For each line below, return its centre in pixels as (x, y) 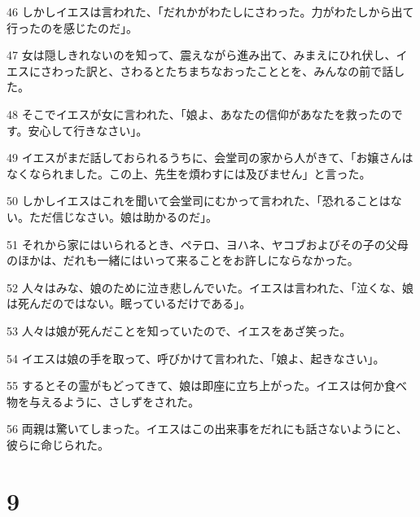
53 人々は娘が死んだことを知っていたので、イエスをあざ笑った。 (179, 330)
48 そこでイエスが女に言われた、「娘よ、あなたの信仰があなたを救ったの (199, 114)
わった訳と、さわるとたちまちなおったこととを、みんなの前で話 (223, 70)
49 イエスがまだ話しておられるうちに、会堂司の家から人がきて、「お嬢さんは (210, 158)
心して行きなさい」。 (94, 130)
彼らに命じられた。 (58, 444)
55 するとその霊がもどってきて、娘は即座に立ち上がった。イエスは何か (195, 386)
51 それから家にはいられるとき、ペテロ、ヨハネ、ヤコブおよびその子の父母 (208, 244)
